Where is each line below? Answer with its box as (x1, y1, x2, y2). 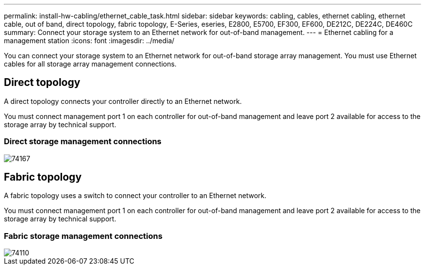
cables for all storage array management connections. (4, 60, 177, 68)
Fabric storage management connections (4, 231, 163, 241)
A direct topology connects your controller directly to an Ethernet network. (4, 97, 242, 105)
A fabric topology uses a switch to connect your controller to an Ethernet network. (4, 191, 266, 200)
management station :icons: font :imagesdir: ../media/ (4, 36, 175, 45)
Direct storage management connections (4, 136, 162, 147)
